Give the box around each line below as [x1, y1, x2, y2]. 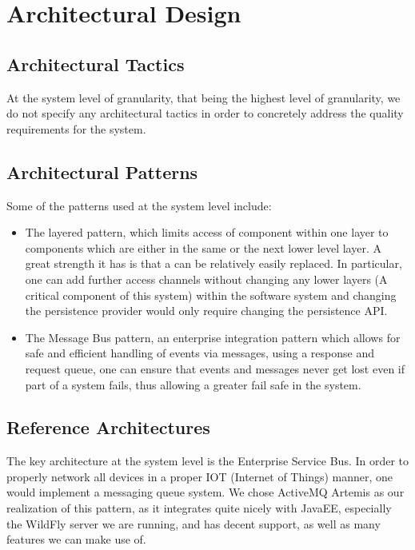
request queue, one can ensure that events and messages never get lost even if [25, 360, 405, 377]
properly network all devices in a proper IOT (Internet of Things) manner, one [6, 468, 393, 484]
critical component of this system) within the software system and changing [25, 286, 397, 303]
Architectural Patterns [6, 159, 198, 184]
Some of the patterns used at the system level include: [6, 197, 272, 213]
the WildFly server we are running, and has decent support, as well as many [6, 515, 381, 532]
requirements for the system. [6, 120, 146, 137]
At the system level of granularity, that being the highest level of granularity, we [6, 89, 401, 106]
